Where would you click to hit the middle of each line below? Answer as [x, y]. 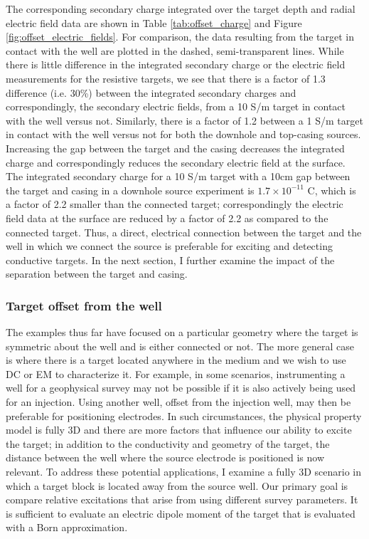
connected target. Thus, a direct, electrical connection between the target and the [184, 232]
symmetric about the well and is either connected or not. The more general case [180, 346]
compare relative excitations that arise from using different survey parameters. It [182, 499]
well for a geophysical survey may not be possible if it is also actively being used [181, 388]
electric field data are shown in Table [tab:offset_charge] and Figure [154, 22]
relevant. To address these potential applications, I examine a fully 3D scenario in [184, 472]
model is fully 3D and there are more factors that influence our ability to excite [179, 430]
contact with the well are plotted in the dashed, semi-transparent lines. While [175, 50]
